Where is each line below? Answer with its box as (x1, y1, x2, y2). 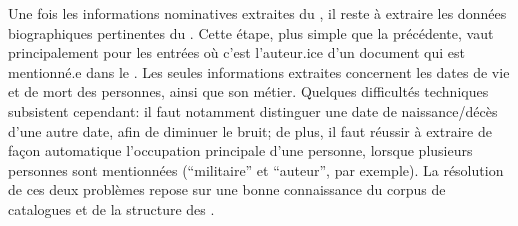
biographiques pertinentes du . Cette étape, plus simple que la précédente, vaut (8, 22, 494, 43)
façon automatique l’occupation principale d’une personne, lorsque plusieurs (8, 140, 473, 161)
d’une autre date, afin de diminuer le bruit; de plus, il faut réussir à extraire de (8, 120, 492, 141)
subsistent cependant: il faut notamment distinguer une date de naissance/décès (8, 100, 498, 121)
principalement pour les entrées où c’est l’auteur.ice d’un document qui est (8, 42, 466, 63)
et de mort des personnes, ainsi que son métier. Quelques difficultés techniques (8, 81, 489, 102)
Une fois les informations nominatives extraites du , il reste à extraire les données (8, 3, 507, 23)
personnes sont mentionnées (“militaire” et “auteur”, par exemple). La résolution (8, 159, 504, 180)
